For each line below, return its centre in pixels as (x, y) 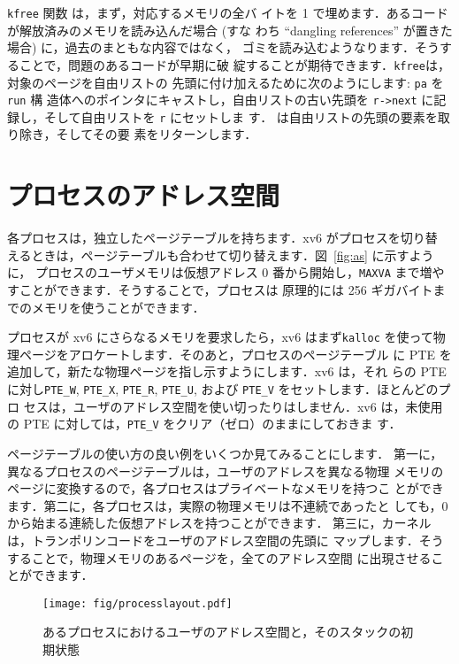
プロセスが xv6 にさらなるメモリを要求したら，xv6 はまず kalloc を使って (220, 337)
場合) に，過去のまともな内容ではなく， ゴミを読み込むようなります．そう (224, 47)
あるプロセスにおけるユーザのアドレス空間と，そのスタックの (222, 632)
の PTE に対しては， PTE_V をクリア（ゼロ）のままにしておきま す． (204, 424)
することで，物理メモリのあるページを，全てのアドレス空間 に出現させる (219, 557)
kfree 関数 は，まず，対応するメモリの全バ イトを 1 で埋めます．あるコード (228, 12)
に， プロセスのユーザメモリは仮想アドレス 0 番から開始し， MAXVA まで (214, 272)
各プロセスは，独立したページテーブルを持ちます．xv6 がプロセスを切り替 (222, 238)
